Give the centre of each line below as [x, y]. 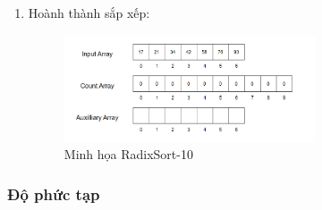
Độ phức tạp [54, 193]
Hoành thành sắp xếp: [89, 13]
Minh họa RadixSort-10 [128, 154]
